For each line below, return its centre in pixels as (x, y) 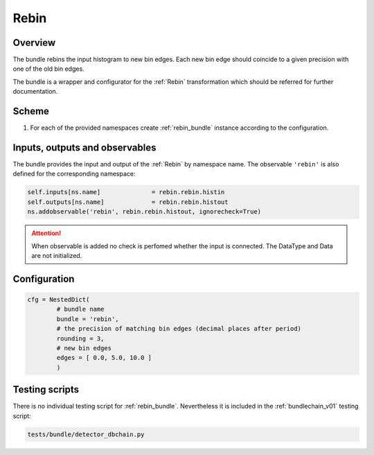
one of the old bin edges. (48, 69)
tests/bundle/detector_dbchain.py (86, 434)
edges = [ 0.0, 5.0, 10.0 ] (104, 358)
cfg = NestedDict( (59, 299)
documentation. (35, 92)
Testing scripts (46, 389)
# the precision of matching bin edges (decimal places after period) (179, 329)
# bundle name (80, 309)
